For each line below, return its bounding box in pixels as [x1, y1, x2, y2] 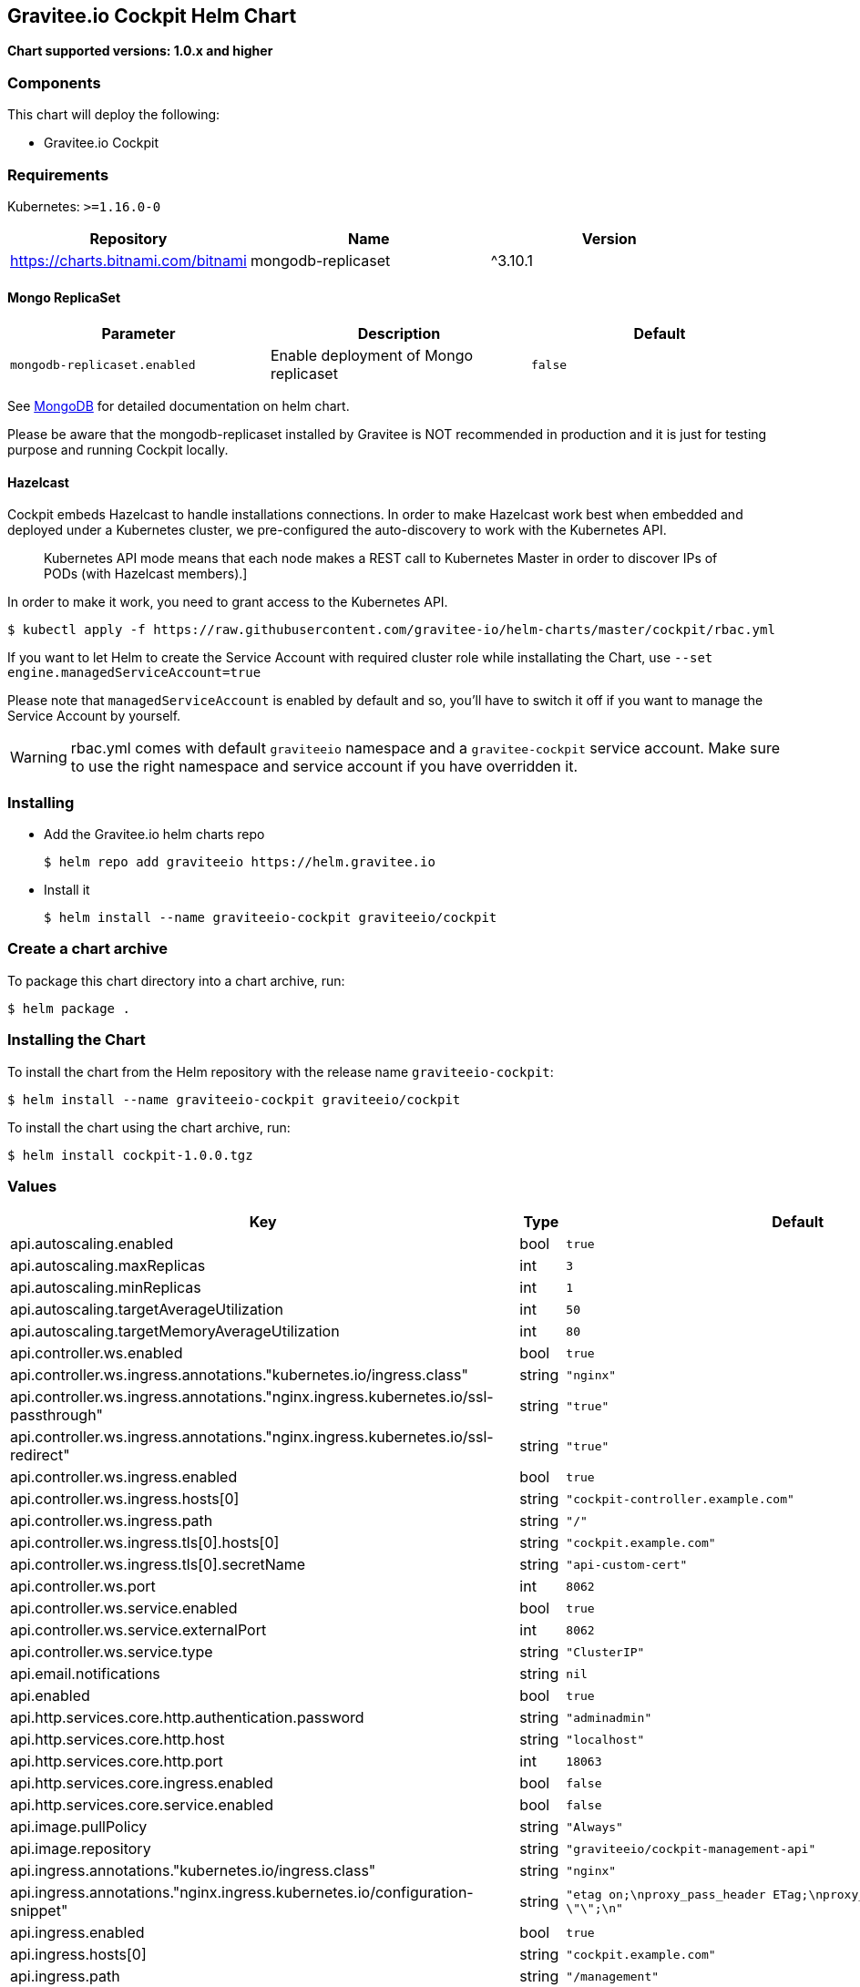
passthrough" [10, 1406, 104, 1425]
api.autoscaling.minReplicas [10, 1278, 201, 1297]
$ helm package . [7, 1000, 130, 1016]
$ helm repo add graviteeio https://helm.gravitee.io [44, 855, 435, 870]
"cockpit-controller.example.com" [566, 1491, 794, 1506]
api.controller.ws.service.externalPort [10, 1621, 267, 1640]
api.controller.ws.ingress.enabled [10, 1468, 238, 1487]
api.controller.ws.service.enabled [10, 1599, 238, 1618]
